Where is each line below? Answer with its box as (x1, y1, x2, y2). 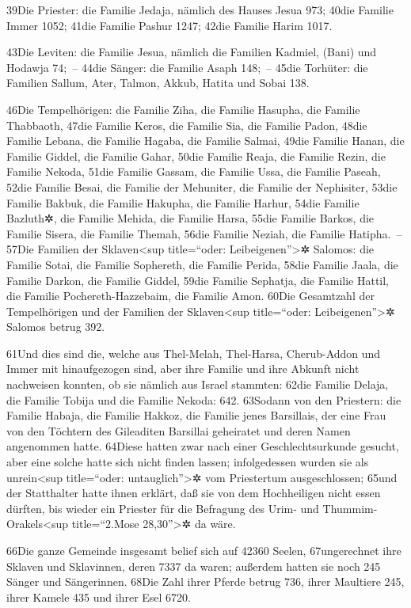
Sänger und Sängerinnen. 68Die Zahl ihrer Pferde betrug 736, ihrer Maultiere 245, (6, 573, 405, 590)
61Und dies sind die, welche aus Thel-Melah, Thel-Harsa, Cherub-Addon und (6, 344, 381, 361)
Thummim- (322, 500, 378, 516)
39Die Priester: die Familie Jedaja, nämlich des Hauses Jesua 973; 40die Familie (6, 2, 394, 17)
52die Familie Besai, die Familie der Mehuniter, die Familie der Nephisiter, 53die (6, 178, 398, 195)
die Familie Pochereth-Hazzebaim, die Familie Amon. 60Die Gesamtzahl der (6, 287, 375, 304)
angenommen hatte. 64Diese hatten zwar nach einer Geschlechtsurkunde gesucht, (6, 438, 399, 454)
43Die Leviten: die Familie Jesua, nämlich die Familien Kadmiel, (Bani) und (6, 44, 377, 60)
